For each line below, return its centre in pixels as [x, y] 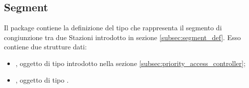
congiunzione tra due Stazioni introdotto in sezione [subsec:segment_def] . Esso [123, 37]
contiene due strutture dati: [45, 47]
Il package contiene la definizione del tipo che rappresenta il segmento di [113, 28]
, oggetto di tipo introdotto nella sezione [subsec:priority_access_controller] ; [130, 63]
